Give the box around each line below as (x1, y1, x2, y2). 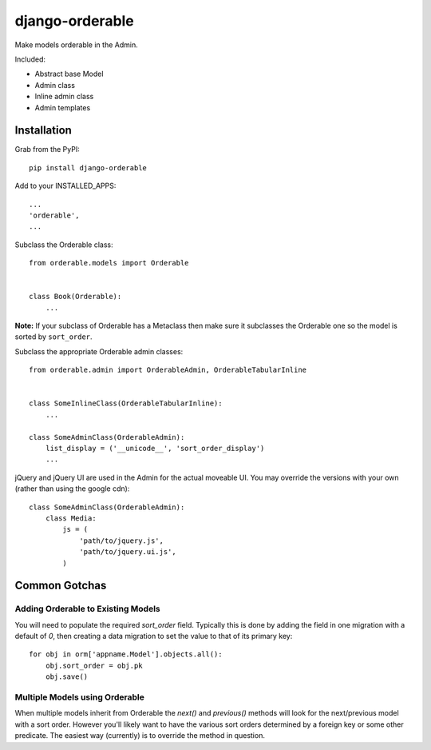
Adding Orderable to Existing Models (14, 604, 161, 615)
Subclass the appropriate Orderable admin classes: (14, 346, 184, 356)
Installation (14, 124, 72, 138)
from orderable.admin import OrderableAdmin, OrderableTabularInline (29, 365, 307, 375)
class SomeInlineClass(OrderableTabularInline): (29, 399, 223, 408)
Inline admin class (34, 92, 94, 102)
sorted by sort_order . (14, 332, 93, 341)
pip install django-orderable (29, 163, 148, 172)
